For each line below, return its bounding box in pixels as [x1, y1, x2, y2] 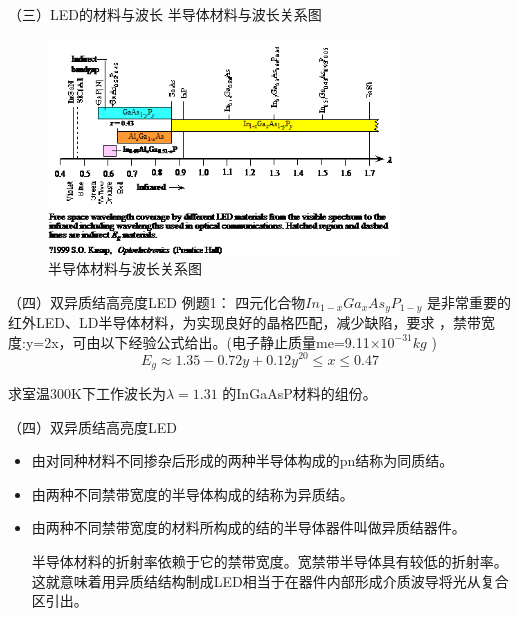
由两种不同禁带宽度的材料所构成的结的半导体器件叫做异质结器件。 [31, 517, 466, 538]
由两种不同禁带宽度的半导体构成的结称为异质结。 [31, 483, 354, 504]
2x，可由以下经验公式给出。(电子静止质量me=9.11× [44, 331, 381, 352]
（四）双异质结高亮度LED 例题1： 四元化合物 [8, 291, 306, 312]
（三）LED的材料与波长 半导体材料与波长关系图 [8, 4, 322, 24]
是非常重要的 [426, 291, 511, 312]
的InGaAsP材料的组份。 [222, 382, 377, 403]
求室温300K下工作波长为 [8, 382, 166, 403]
